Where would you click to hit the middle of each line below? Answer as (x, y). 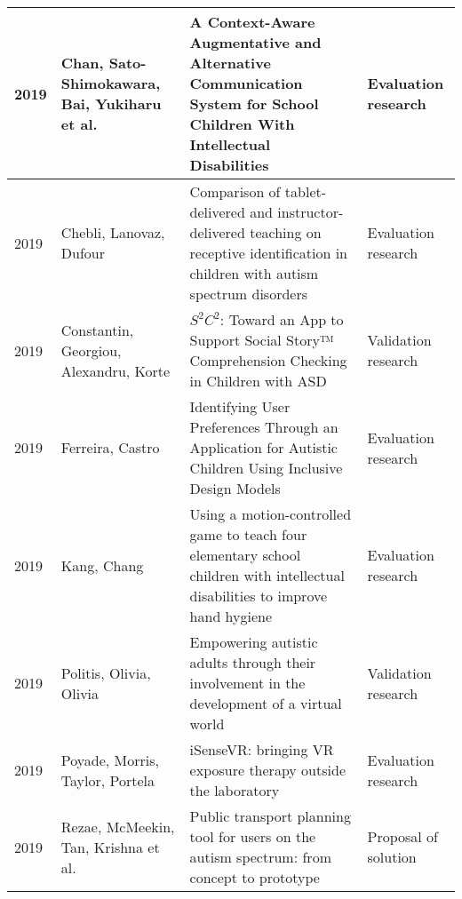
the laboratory (235, 790)
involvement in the (247, 683)
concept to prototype (255, 877)
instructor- (311, 212)
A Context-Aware (252, 22)
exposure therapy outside (267, 770)
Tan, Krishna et (110, 847)
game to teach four (248, 534)
